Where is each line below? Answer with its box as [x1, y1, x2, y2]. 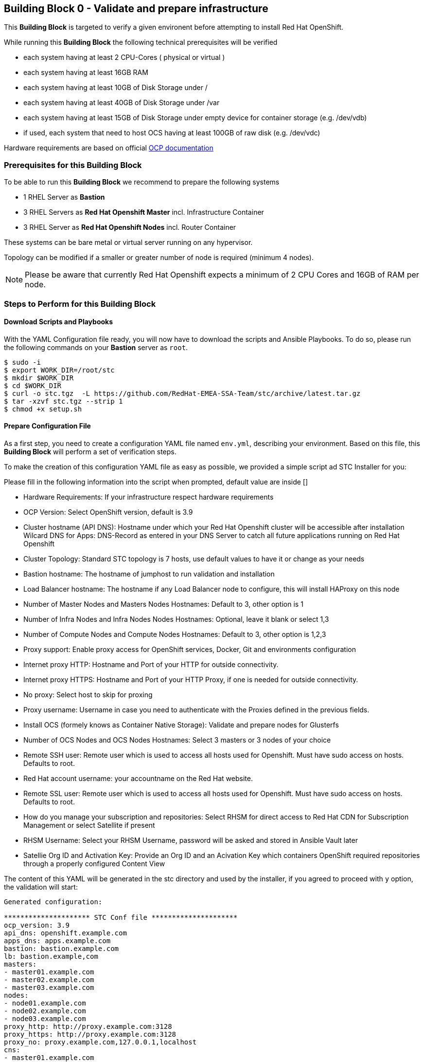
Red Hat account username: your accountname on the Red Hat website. [23, 774, 253, 783]
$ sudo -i [4, 358, 41, 366]
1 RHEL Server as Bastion [23, 193, 105, 202]
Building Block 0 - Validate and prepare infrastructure [4, 2, 268, 15]
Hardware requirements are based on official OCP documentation [4, 144, 213, 152]
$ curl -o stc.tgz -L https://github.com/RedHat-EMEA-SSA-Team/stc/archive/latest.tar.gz [4, 389, 361, 397]
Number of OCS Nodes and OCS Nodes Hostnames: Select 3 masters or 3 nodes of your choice [23, 735, 331, 744]
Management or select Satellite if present [23, 820, 155, 829]
